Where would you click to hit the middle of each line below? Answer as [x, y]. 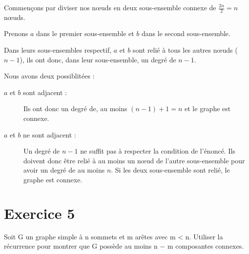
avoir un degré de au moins [64, 170]
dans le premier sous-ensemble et [85, 33]
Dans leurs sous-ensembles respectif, [58, 50]
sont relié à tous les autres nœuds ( [185, 50]
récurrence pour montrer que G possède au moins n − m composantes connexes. [124, 246]
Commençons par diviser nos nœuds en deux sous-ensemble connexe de [110, 7]
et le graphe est [208, 108]
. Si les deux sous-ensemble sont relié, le [170, 170]
